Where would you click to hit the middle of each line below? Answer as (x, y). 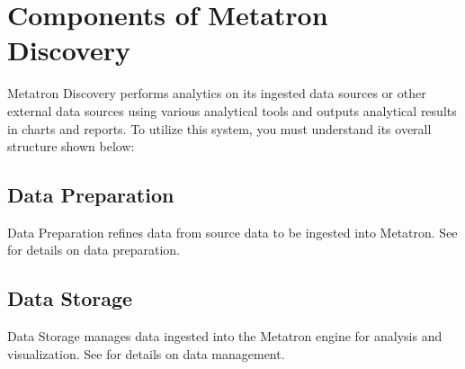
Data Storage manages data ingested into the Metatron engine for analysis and (225, 336)
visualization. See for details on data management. (146, 353)
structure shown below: (71, 146)
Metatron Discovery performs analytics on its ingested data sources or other (217, 93)
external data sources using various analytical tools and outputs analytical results (232, 110)
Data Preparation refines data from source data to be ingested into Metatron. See (232, 232)
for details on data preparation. (94, 250)
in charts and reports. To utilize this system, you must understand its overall (219, 128)
